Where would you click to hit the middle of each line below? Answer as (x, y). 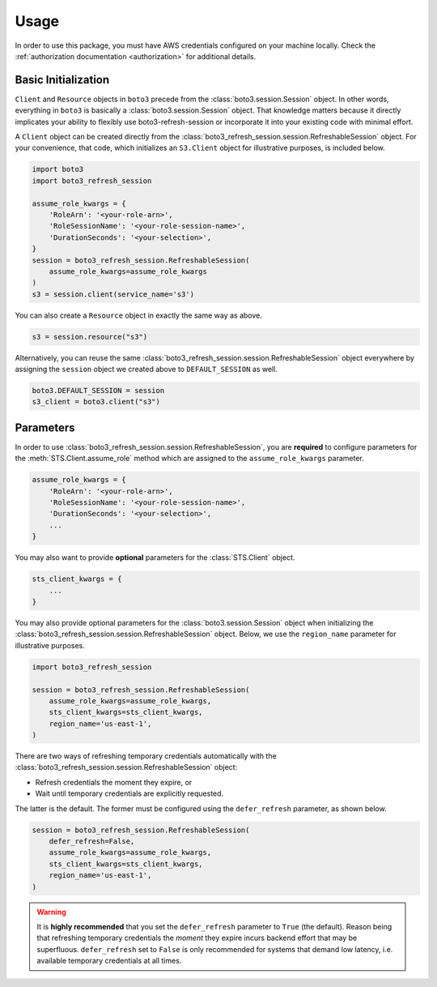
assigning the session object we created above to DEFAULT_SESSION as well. (146, 370)
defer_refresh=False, (92, 842)
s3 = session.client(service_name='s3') (113, 294)
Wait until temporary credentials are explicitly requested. (129, 793)
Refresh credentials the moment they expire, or (114, 782)
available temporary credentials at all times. (109, 961)
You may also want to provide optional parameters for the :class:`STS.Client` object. (155, 558)
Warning (51, 912)
